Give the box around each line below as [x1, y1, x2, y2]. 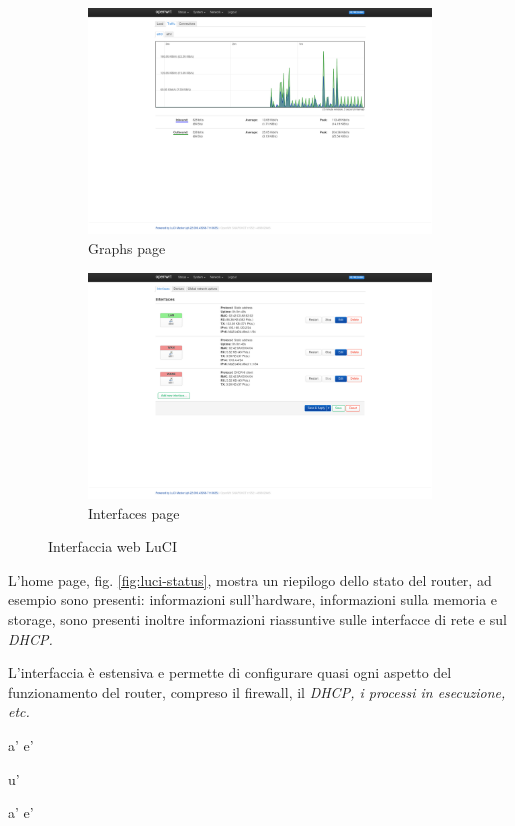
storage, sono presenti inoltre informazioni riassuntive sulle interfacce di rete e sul [8, 609, 507, 629]
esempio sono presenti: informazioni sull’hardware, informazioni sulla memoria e [8, 589, 498, 610]
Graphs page [88, 238, 166, 259]
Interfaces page [88, 502, 180, 523]
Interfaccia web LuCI [48, 536, 177, 557]
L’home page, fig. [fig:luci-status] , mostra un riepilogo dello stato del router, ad [8, 569, 492, 590]
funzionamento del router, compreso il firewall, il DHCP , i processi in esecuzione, [8, 681, 506, 702]
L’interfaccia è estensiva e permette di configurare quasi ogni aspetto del [8, 662, 452, 683]
